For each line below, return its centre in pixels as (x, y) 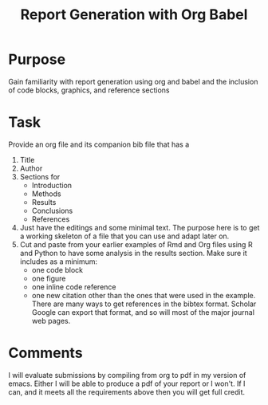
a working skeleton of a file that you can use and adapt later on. (124, 236)
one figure (49, 278)
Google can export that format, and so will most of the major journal (143, 312)
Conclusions (52, 210)
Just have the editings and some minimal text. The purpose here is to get (140, 227)
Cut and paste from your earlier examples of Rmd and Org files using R (136, 244)
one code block (57, 269)
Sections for (40, 176)
